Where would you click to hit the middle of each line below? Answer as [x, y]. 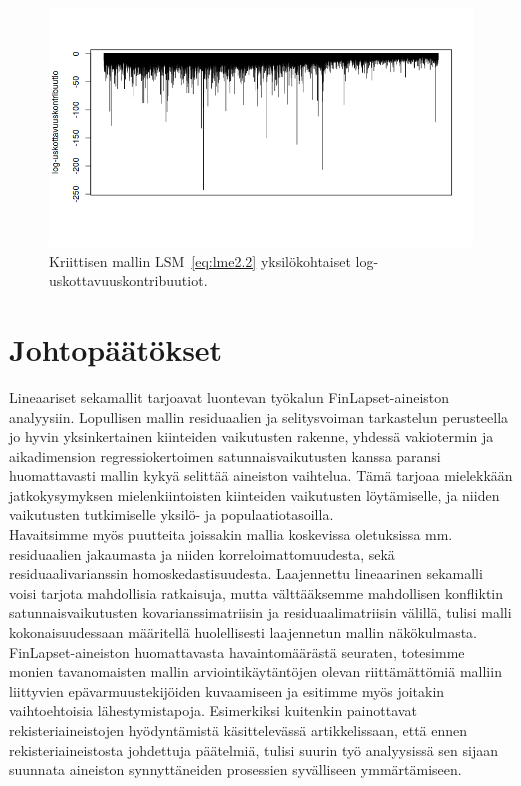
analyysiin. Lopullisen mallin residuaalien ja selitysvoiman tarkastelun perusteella [259, 416]
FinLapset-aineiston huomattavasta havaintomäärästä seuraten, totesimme [237, 651]
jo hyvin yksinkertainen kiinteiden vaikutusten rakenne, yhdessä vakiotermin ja [251, 436]
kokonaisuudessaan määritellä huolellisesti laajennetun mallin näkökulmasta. [243, 632]
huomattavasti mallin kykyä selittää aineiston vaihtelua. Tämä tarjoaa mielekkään [261, 475]
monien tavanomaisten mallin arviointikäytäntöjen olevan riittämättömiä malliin [255, 671]
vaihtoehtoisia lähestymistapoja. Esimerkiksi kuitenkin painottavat [213, 710]
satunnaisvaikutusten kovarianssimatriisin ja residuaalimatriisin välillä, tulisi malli [260, 612]
